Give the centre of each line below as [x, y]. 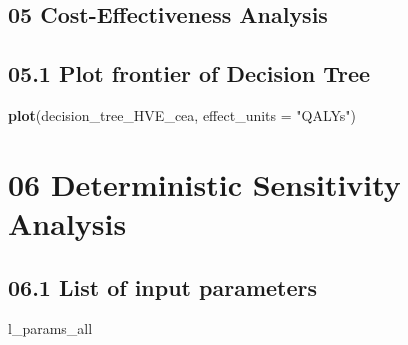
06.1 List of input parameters [163, 286]
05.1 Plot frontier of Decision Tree [189, 73]
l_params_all [50, 328]
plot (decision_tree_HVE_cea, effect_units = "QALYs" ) [182, 114]
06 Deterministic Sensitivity [204, 183]
